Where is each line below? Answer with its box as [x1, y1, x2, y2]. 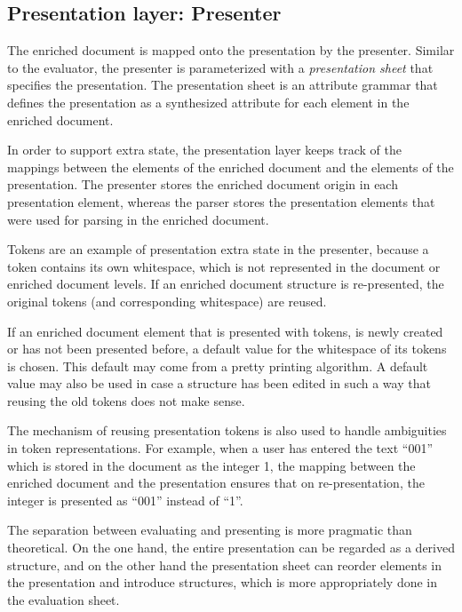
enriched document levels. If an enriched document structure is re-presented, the [7, 274, 444, 293]
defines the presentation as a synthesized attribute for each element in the [7, 92, 410, 111]
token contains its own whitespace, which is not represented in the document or [7, 257, 441, 275]
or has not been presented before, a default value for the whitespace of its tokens [7, 339, 447, 358]
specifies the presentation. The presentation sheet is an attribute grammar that [7, 76, 438, 94]
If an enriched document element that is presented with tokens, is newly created [7, 322, 443, 340]
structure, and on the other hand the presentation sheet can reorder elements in [7, 555, 442, 574]
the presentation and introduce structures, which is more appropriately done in [7, 573, 438, 592]
